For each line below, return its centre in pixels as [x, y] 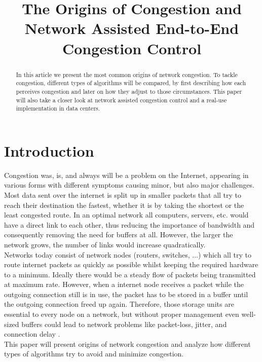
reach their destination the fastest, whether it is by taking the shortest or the [124, 205]
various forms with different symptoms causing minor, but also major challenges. [129, 185]
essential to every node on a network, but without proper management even [122, 314]
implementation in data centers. [58, 108]
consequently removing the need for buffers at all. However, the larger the [119, 234]
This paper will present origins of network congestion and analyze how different [127, 343]
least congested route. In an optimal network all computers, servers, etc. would [126, 215]
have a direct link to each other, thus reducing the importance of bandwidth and [129, 224]
